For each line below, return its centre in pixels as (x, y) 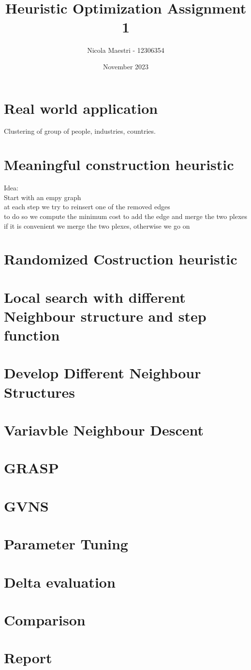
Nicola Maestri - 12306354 (126, 50)
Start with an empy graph (43, 197)
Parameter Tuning (66, 544)
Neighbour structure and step (105, 316)
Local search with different (95, 297)
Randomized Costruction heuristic (121, 259)
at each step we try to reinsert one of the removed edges (87, 207)
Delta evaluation (60, 582)
